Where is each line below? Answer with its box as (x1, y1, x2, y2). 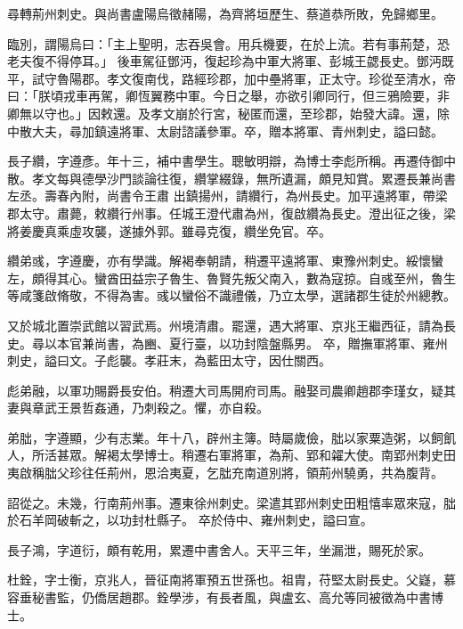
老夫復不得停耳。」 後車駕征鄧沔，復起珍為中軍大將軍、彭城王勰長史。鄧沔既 (7, 52, 454, 70)
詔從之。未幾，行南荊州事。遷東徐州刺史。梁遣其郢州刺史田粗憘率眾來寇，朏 (7, 493, 456, 511)
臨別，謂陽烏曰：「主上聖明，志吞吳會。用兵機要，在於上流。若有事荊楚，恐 (7, 34, 450, 53)
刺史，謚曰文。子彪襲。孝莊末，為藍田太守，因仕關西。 (7, 351, 331, 370)
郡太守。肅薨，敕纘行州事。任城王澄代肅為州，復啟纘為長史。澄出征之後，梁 (7, 203, 456, 222)
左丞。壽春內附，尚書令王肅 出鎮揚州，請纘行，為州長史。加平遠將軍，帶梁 (7, 186, 448, 205)
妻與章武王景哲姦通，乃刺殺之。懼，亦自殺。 (7, 398, 269, 417)
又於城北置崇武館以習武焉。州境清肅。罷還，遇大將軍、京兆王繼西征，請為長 (7, 315, 456, 334)
